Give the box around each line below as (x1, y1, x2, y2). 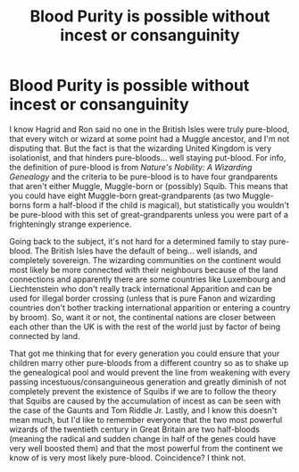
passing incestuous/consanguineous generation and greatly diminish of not (9, 377, 287, 387)
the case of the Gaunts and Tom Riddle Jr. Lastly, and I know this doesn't (9, 404, 278, 416)
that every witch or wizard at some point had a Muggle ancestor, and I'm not (9, 133, 290, 144)
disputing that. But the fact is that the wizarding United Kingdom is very (9, 143, 272, 153)
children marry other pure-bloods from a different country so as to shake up (9, 357, 289, 368)
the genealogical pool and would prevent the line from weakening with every (9, 367, 291, 377)
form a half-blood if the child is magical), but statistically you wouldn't (32, 199, 290, 211)
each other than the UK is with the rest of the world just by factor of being (9, 321, 281, 332)
